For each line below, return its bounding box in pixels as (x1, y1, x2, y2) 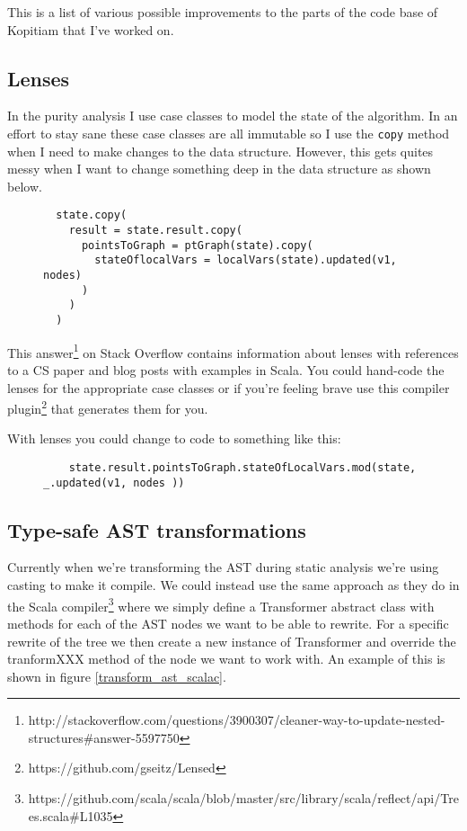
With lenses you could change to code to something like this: (7, 429, 341, 448)
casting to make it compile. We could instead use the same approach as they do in (7, 576, 460, 594)
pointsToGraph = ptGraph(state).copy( (81, 238, 313, 252)
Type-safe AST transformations (7, 515, 306, 543)
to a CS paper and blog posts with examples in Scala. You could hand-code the (7, 360, 445, 379)
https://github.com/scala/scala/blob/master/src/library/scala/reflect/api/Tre (28, 789, 459, 808)
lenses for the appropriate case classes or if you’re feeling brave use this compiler (7, 378, 450, 397)
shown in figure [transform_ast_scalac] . (7, 666, 226, 685)
